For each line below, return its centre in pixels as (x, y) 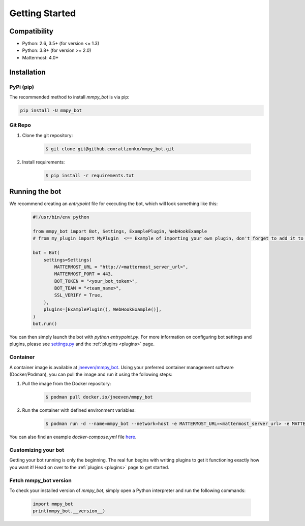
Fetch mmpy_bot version (41, 480)
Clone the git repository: (48, 135)
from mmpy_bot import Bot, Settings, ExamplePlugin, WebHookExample (120, 231)
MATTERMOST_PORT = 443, (84, 274)
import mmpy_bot (53, 504)
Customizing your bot (37, 450)
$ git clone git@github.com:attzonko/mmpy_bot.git (110, 149)
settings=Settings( (68, 260)
